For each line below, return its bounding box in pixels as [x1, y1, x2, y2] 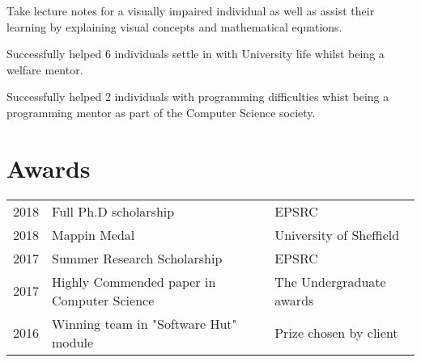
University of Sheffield [274, 225, 400, 244]
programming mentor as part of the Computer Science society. [6, 103, 316, 120]
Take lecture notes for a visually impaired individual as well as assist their [6, 2, 375, 19]
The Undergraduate [274, 271, 386, 291]
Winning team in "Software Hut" [52, 314, 237, 333]
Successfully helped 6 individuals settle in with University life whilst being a [6, 45, 385, 62]
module [52, 332, 94, 351]
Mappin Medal [52, 225, 135, 244]
